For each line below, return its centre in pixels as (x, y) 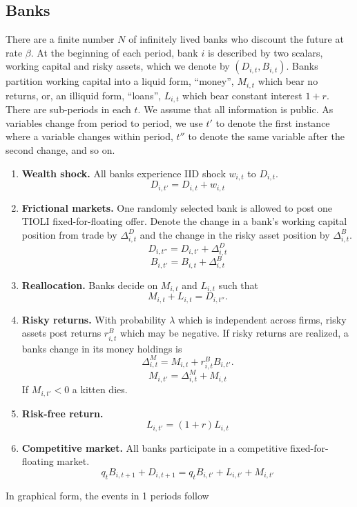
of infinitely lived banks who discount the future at (236, 39)
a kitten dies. (100, 389)
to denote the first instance (273, 122)
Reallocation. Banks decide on (90, 285)
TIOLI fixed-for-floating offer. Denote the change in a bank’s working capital (184, 221)
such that (239, 285)
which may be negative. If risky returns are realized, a (234, 333)
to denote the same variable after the (266, 136)
